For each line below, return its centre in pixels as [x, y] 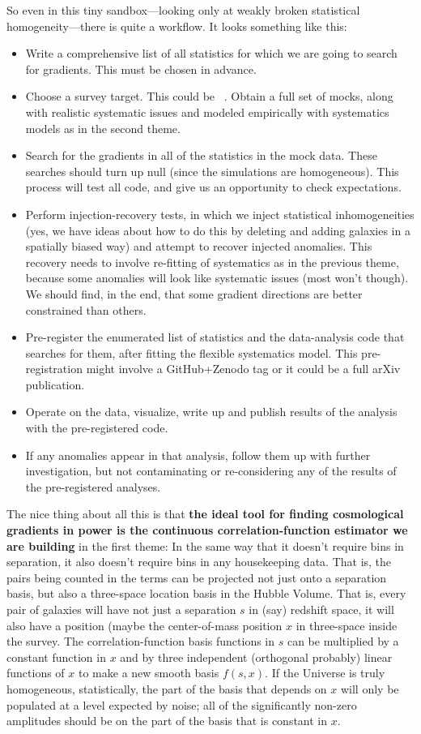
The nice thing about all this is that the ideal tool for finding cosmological [205, 514]
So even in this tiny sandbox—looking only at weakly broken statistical [183, 10]
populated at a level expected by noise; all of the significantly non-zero [182, 704]
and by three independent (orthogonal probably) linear [256, 657]
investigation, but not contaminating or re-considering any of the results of [211, 471]
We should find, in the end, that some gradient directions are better [194, 293]
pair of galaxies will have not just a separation [121, 609]
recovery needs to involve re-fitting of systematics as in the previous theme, [212, 262]
